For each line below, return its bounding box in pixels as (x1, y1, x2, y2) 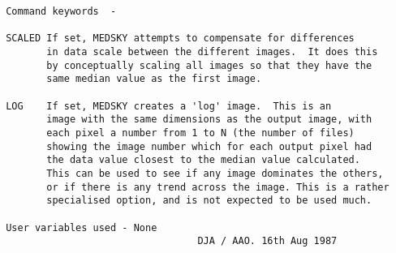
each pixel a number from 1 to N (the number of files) (46, 126, 355, 139)
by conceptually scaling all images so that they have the (46, 59, 372, 71)
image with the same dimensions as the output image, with (46, 114, 372, 126)
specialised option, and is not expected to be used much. (46, 195, 372, 207)
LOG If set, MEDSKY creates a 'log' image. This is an (6, 100, 332, 112)
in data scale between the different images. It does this (46, 45, 378, 58)
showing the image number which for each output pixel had (46, 140, 372, 152)
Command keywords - (6, 6, 117, 17)
